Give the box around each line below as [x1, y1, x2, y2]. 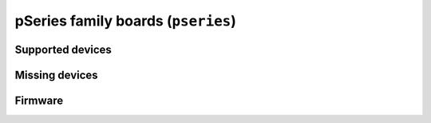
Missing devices [14, 68, 99, 81]
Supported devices [14, 42, 112, 56]
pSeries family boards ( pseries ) [14, 12, 237, 30]
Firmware [14, 94, 64, 107]
